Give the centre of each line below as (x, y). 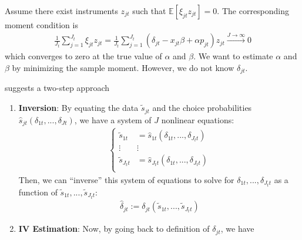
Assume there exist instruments (61, 11)
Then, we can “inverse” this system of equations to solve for (126, 179)
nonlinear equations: (198, 119)
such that (149, 11)
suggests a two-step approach (57, 88)
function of (38, 192)
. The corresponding (253, 11)
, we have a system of (113, 119)
